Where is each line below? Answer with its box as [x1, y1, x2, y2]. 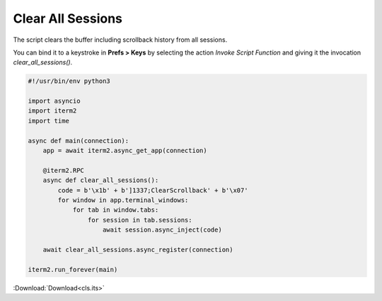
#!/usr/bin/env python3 [28, 77, 111, 85]
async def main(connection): [28, 137, 129, 144]
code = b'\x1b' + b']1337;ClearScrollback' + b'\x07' [57, 186, 248, 194]
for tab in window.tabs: [72, 206, 159, 214]
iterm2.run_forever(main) [28, 266, 118, 273]
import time [28, 117, 70, 125]
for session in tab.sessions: [87, 216, 192, 224]
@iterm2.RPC [42, 166, 85, 174]
